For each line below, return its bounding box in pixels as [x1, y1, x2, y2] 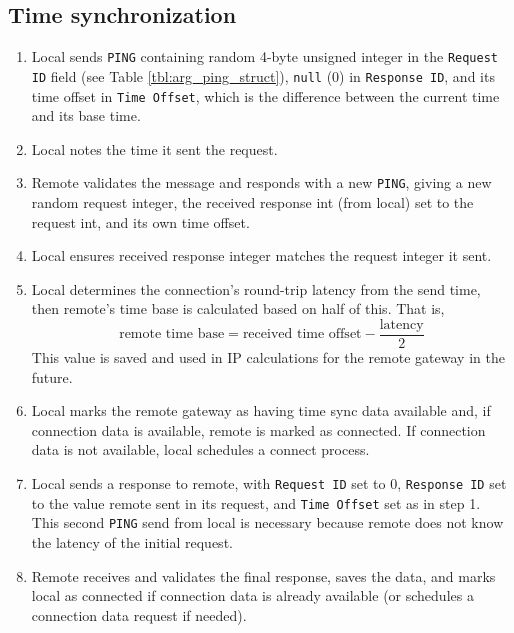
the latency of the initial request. [31, 531, 233, 552]
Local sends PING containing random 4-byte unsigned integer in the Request [31, 46, 499, 67]
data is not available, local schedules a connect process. [31, 439, 370, 460]
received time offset [242, 327, 362, 342]
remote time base [119, 327, 225, 342]
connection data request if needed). [31, 604, 247, 625]
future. [31, 366, 73, 387]
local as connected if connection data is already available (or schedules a [31, 585, 474, 606]
